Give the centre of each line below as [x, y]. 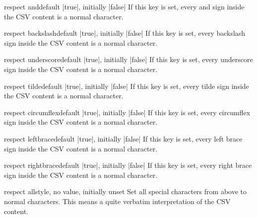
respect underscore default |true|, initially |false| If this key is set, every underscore [128, 59]
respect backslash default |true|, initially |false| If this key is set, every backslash [125, 33]
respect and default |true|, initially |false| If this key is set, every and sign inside [124, 6]
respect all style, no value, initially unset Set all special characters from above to [125, 191]
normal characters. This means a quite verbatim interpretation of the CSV [117, 201]
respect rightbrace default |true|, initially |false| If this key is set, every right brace [128, 165]
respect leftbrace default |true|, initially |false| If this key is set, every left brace [123, 138]
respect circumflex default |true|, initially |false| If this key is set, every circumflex [127, 112]
